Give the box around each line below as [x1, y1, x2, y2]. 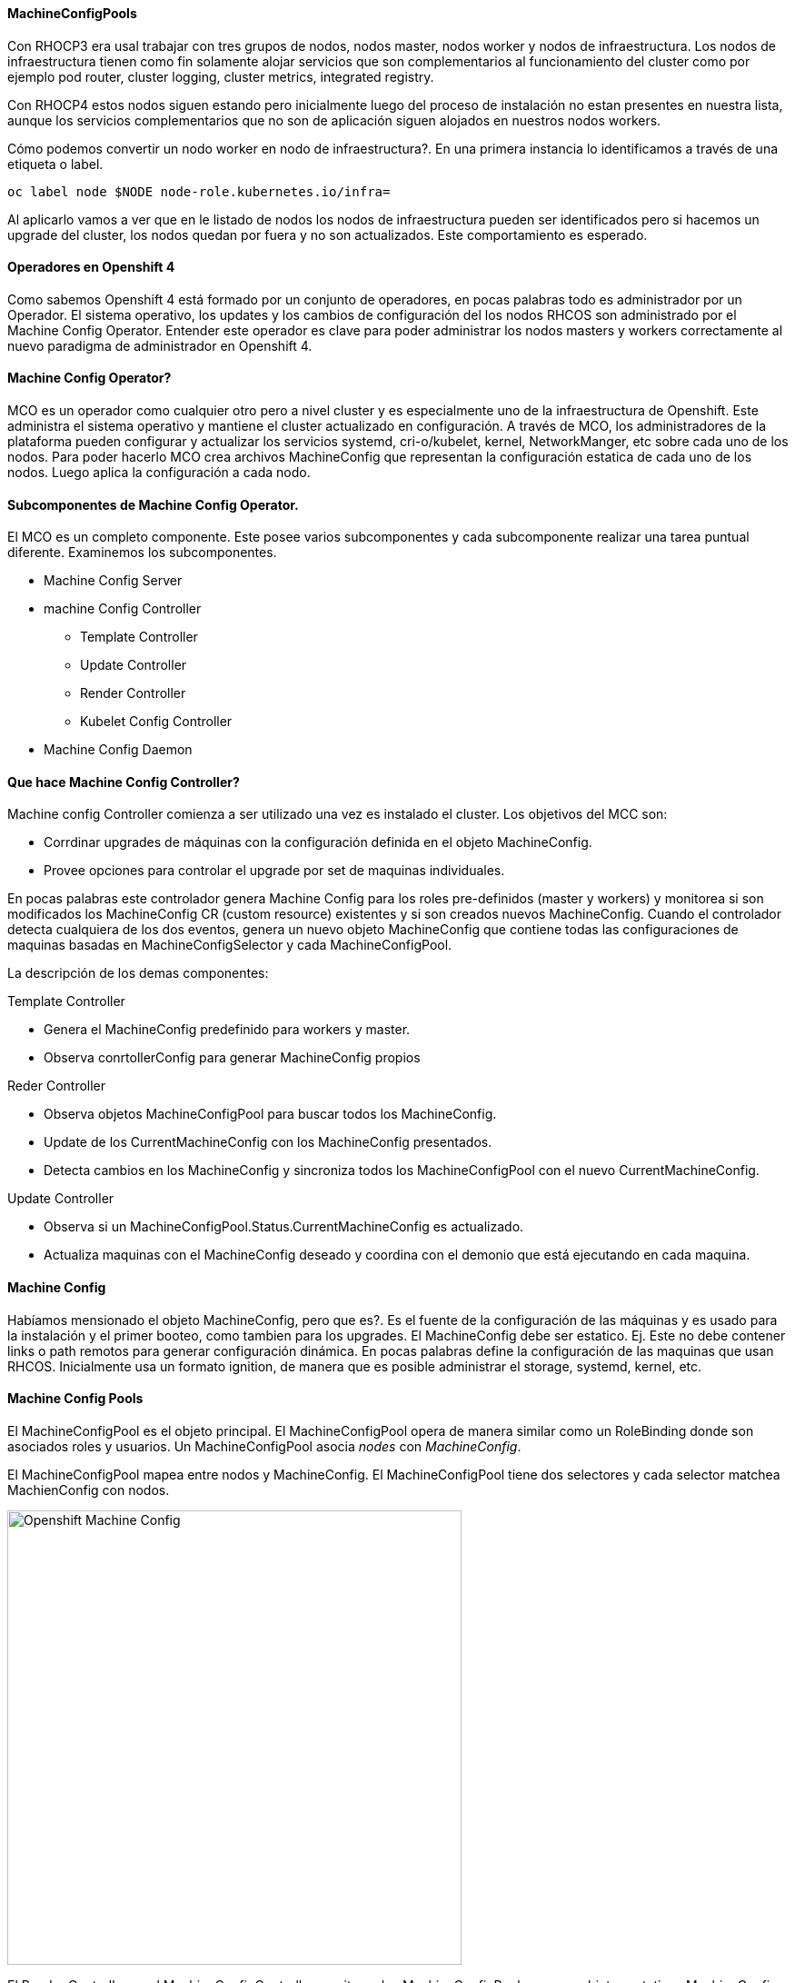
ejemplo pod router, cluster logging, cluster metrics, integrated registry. [7, 68, 434, 85]
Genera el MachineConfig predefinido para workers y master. [44, 1021, 411, 1038]
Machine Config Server [44, 573, 183, 589]
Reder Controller [7, 1078, 106, 1094]
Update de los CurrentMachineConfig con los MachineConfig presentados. [44, 1134, 492, 1151]
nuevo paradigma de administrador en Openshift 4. [7, 337, 313, 354]
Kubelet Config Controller [80, 713, 233, 730]
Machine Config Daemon [44, 742, 193, 758]
